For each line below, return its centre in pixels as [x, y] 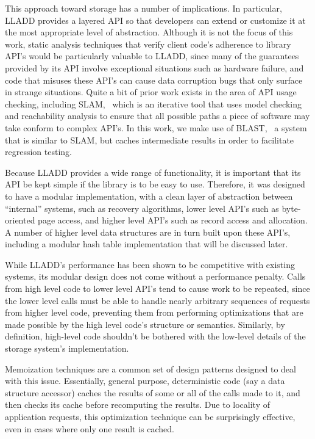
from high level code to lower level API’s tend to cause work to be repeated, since [157, 288]
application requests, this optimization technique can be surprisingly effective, [150, 416]
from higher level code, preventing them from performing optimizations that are [154, 312]
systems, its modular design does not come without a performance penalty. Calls [155, 276]
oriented [20, 220]
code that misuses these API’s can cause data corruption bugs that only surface [154, 80]
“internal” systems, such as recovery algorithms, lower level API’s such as [142, 208]
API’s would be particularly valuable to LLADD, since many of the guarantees [152, 56]
